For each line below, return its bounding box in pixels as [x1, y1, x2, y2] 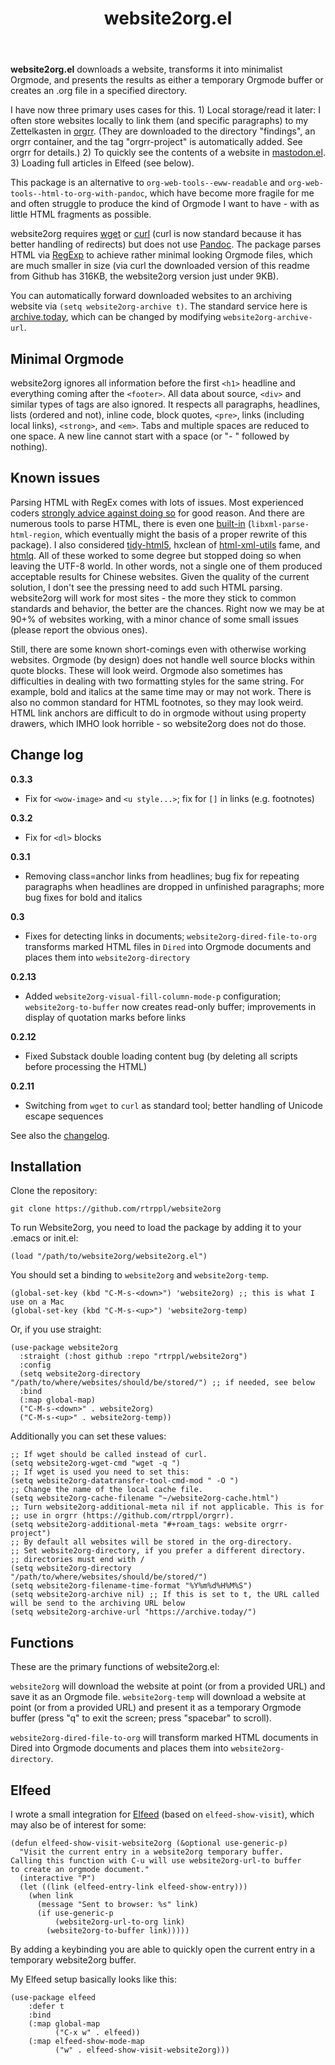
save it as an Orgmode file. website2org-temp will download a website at [10, 1691, 306, 1703]
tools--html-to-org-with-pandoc [10, 189, 145, 199]
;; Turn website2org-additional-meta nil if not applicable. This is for [10, 1502, 325, 1512]
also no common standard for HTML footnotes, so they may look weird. [10, 696, 304, 708]
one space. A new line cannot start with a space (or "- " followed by [10, 430, 290, 442]
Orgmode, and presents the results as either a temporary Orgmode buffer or [10, 74, 324, 86]
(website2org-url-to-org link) [54, 1917, 186, 1927]
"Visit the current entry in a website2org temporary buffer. [19, 1847, 284, 1857]
